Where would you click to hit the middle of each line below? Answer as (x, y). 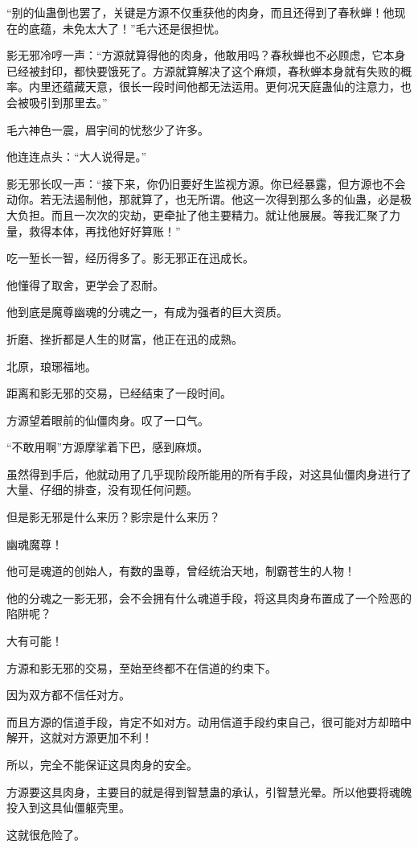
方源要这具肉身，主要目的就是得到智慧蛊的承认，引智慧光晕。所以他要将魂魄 (209, 791)
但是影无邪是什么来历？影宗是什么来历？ (113, 517)
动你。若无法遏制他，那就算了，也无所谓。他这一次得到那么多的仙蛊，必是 (203, 199)
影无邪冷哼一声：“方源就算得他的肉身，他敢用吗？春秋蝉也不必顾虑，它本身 (206, 55)
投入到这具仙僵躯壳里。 (68, 807)
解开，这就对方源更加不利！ (80, 737)
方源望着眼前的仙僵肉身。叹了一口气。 (108, 420)
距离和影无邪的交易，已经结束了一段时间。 (119, 393)
